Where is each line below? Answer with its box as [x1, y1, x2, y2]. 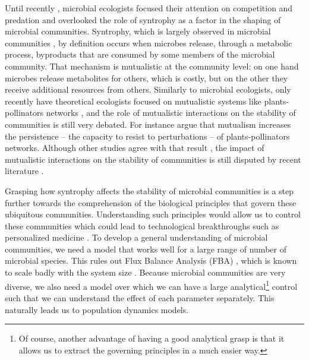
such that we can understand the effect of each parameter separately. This [5, 291, 275, 304]
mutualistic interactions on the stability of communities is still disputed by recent [5, 153, 301, 165]
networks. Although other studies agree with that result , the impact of [5, 141, 264, 154]
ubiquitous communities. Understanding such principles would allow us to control [5, 208, 301, 220]
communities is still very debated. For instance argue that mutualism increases [5, 118, 291, 130]
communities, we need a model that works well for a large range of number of [5, 242, 286, 255]
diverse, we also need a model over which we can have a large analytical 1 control [5, 278, 298, 292]
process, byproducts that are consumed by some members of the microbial [5, 48, 275, 61]
